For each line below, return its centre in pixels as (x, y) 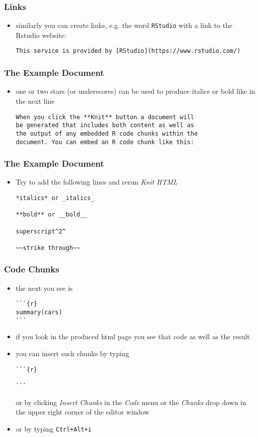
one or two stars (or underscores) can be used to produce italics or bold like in (135, 91)
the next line (35, 101)
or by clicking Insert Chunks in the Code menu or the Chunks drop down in (131, 402)
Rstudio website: (41, 35)
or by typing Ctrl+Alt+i (54, 428)
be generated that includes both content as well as (105, 125)
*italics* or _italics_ (55, 198)
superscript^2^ (41, 231)
